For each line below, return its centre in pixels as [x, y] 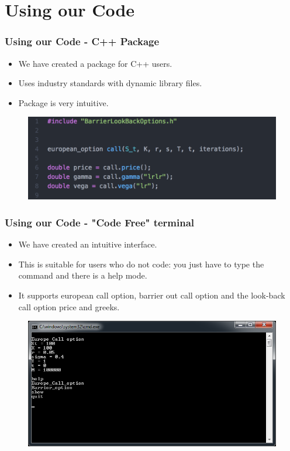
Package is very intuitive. [63, 102]
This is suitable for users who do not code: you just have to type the [141, 264]
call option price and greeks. [69, 306]
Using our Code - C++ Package [82, 41]
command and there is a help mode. [83, 275]
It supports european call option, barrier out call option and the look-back [152, 295]
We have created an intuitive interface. [88, 244]
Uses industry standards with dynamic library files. [110, 83]
